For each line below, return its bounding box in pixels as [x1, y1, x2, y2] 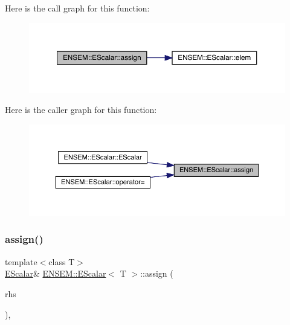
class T [48, 255, 75, 268]
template [5, 255, 37, 268]
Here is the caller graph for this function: [5, 103, 157, 116]
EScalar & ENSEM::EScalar [5, 267, 106, 280]
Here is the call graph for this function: [5, 2, 150, 14]
